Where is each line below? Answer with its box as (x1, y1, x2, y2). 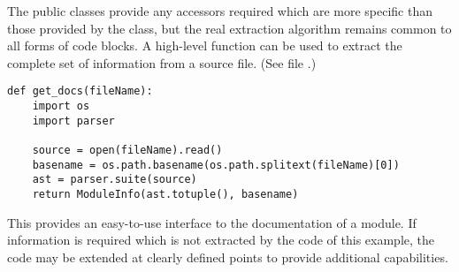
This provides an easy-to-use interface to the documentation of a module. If (7, 213, 417, 231)
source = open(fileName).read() (32, 144, 223, 156)
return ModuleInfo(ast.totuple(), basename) (32, 187, 299, 200)
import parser (32, 114, 115, 127)
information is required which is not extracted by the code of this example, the (7, 230, 434, 249)
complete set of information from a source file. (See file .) (7, 53, 317, 72)
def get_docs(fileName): (7, 85, 153, 98)
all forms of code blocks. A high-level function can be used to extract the (7, 36, 402, 55)
